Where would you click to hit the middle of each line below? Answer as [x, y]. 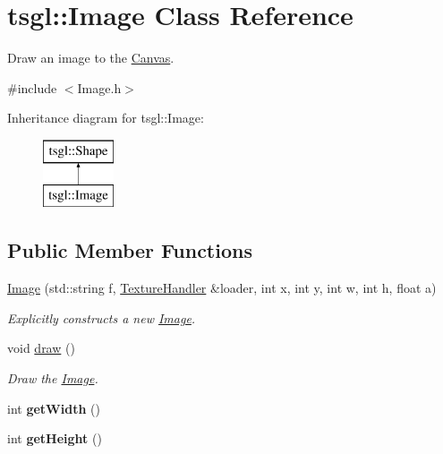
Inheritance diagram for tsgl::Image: [106, 118]
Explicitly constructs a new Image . [102, 317]
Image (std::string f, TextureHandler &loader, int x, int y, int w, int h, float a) [222, 288]
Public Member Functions [130, 250]
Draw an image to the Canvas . [91, 58]
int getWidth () [54, 408]
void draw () [41, 348]
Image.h [99, 87]
